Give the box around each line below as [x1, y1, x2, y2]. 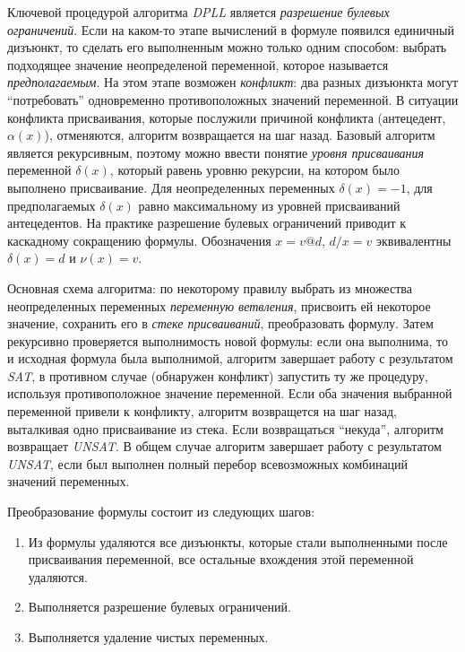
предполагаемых [7, 196, 96, 214]
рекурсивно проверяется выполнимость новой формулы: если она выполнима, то [7, 331, 448, 350]
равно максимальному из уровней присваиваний [138, 196, 400, 214]
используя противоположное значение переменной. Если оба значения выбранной [7, 384, 452, 403]
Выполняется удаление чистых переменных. [28, 628, 269, 646]
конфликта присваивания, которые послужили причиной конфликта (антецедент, [7, 108, 446, 126]
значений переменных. [7, 472, 130, 491]
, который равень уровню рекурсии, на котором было [109, 161, 400, 179]
